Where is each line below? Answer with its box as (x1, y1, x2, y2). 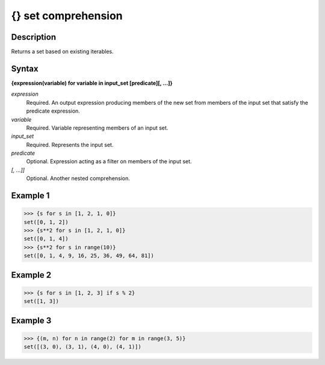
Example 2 (11, 270, 51, 280)
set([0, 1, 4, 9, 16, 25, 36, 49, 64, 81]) (23, 252, 155, 259)
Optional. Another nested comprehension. (26, 175, 131, 182)
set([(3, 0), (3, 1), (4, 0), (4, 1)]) (23, 343, 141, 351)
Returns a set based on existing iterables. (11, 48, 114, 55)
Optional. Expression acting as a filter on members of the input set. (26, 158, 192, 165)
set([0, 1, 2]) (23, 219, 69, 225)
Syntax (11, 63, 39, 73)
